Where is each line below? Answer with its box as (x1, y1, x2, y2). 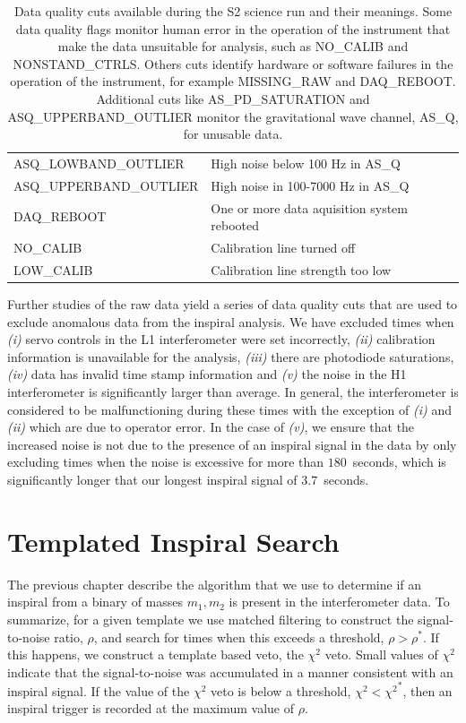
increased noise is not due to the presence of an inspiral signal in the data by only (7, 435, 457, 453)
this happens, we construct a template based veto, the (7, 645, 304, 664)
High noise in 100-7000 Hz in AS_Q (211, 176, 410, 194)
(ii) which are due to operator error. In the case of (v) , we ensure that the (7, 417, 415, 436)
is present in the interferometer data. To (229, 592, 450, 611)
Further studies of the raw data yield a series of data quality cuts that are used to (7, 295, 458, 314)
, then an (402, 681, 453, 700)
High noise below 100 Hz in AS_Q (211, 154, 401, 172)
